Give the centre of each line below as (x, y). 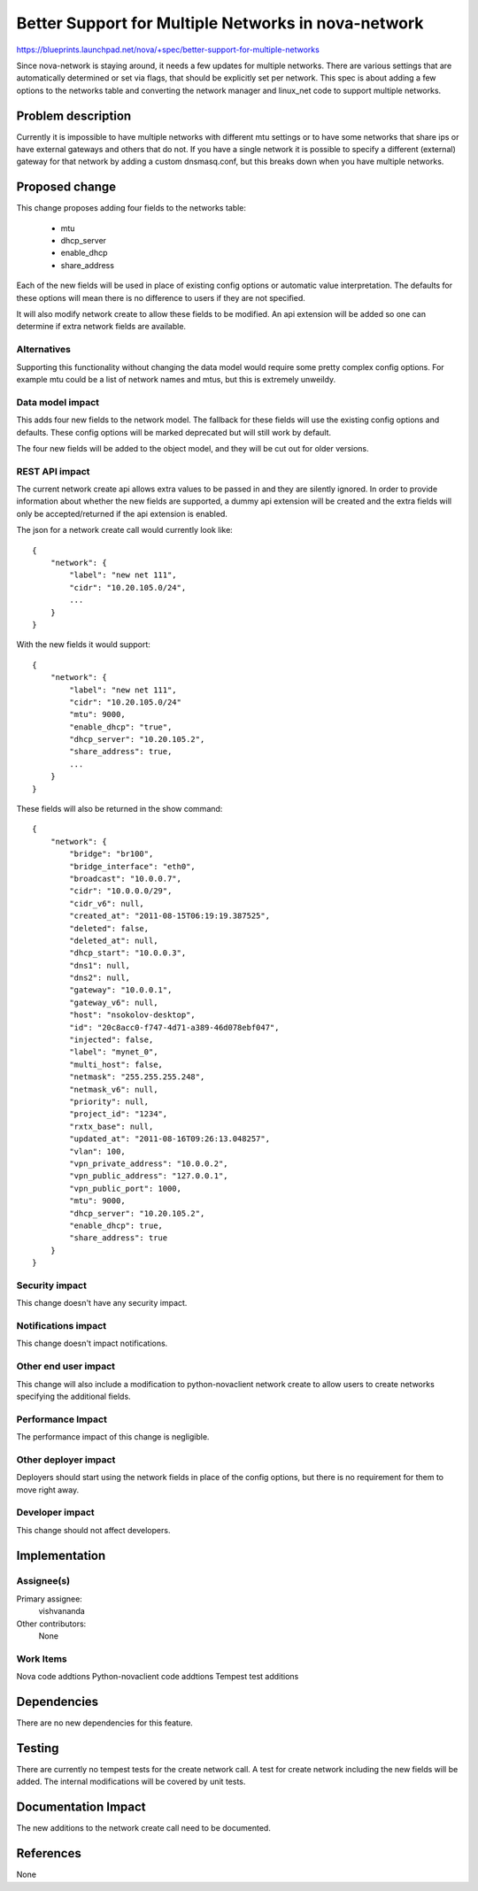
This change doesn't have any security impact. (102, 1303)
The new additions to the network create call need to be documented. (144, 1828)
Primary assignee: (50, 1599)
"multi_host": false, (116, 1064)
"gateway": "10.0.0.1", (121, 990)
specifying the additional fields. (74, 1396)
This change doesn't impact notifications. (92, 1343)
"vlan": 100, (97, 1151)
